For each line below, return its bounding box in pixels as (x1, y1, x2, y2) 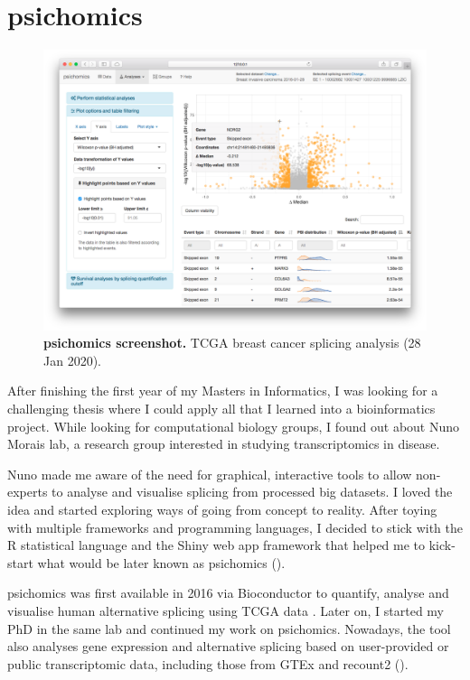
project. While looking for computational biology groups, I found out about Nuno (7, 416, 460, 435)
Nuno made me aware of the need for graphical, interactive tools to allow (7, 464, 412, 483)
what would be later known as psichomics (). (37, 553, 286, 572)
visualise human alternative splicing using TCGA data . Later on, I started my (7, 601, 445, 619)
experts (7, 482, 48, 501)
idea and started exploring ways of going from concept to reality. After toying (7, 500, 437, 519)
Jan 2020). (43, 350, 101, 369)
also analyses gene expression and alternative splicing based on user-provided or (7, 637, 449, 656)
